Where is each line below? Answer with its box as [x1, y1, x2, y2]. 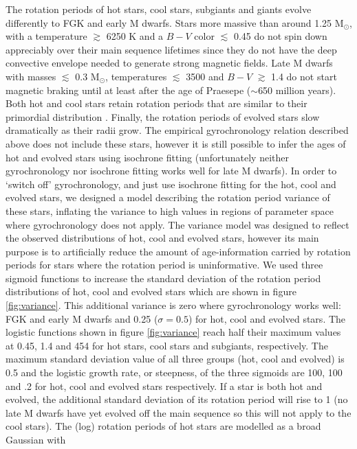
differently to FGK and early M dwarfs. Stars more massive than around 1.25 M [6, 15, 344, 30]
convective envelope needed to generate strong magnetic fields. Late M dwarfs [6, 56, 333, 70]
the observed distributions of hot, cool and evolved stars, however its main [6, 231, 319, 245]
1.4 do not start [271, 69, 337, 83]
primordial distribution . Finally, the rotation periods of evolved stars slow [6, 109, 320, 124]
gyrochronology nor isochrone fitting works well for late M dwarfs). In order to [6, 163, 337, 178]
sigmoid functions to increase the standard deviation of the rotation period [6, 270, 321, 285]
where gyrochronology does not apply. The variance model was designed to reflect [6, 217, 349, 231]
